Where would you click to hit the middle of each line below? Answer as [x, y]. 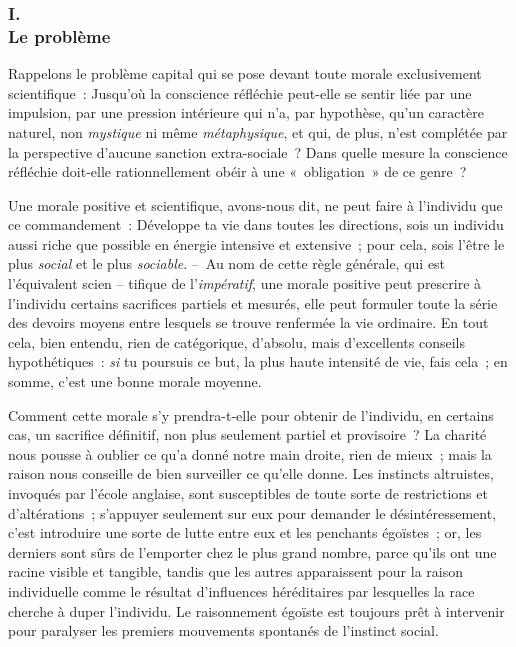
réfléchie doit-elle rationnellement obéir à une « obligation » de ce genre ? [237, 171]
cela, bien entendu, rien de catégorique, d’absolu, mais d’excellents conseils [237, 341]
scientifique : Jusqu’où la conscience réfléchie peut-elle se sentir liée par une [240, 92]
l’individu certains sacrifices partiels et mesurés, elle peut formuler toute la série [253, 302]
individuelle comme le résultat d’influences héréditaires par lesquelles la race [241, 590]
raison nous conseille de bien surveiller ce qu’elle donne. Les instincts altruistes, [251, 473]
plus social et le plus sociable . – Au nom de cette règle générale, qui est [227, 263]
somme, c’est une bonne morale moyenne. [135, 381]
